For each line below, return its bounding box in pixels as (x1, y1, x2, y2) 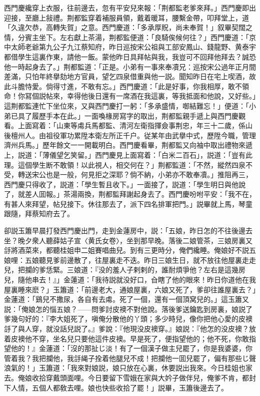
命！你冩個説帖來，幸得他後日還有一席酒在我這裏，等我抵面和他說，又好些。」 (4, 91, 256, 101)
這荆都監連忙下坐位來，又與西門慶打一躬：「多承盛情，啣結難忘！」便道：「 (4, 100, 249, 111)
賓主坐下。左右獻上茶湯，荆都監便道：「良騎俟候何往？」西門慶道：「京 (24, 32, 256, 42)
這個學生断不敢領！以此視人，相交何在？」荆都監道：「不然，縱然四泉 (17, 159, 245, 170)
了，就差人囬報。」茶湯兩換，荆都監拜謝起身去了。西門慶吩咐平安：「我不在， (4, 189, 256, 199)
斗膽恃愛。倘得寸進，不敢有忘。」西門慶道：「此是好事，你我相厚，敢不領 (10, 81, 249, 91)
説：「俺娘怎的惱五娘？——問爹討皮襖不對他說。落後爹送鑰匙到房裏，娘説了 (4, 303, 252, 314)
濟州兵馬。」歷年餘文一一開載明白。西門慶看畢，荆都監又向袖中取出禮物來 (4, 140, 245, 150)
